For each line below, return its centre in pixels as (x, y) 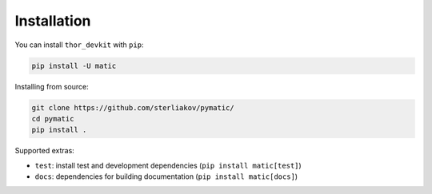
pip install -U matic (74, 65)
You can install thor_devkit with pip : (79, 45)
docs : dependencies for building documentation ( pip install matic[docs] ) (166, 176)
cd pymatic (53, 119)
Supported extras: (45, 151)
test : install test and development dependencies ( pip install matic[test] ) (168, 165)
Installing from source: (52, 86)
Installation (53, 21)
